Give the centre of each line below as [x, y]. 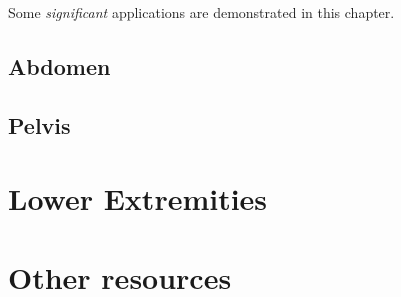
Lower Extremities [138, 198]
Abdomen [59, 65]
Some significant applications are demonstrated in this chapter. [201, 12]
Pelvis [39, 124]
